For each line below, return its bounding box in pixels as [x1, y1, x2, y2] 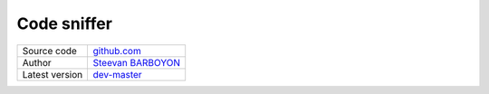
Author [22, 56, 52, 69]
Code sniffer [16, 14, 113, 33]
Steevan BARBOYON [92, 56, 181, 69]
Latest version [22, 68, 83, 80]
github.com [92, 44, 142, 57]
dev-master [92, 68, 142, 80]
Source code [22, 44, 77, 57]
